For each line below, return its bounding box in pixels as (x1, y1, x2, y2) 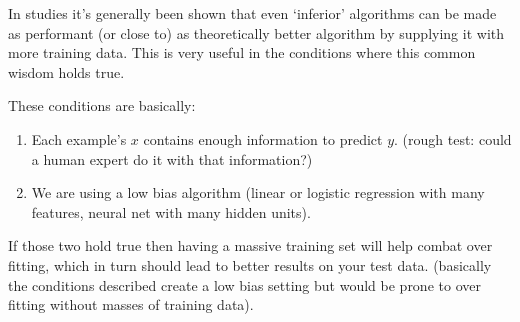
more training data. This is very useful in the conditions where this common (8, 42, 476, 63)
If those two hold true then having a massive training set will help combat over (8, 235, 493, 256)
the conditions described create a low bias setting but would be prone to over (8, 274, 481, 295)
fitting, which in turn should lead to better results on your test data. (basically (8, 254, 492, 275)
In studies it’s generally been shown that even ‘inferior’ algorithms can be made (8, 3, 497, 23)
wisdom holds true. (8, 61, 125, 82)
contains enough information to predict (143, 128, 383, 149)
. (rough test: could (394, 128, 512, 149)
